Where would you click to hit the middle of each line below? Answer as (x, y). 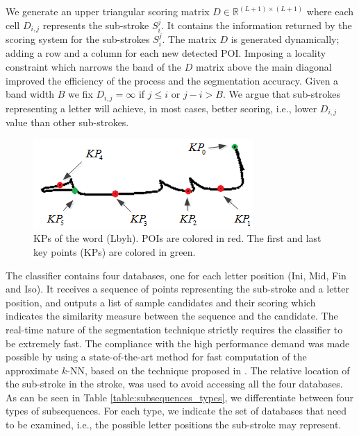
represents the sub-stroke (96, 25)
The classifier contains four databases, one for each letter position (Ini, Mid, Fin (176, 275)
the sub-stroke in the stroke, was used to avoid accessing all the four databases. (174, 384)
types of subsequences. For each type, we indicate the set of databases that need (176, 411)
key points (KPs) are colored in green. (115, 251)
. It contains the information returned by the (257, 25)
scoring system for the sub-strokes (78, 39)
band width (30, 94)
